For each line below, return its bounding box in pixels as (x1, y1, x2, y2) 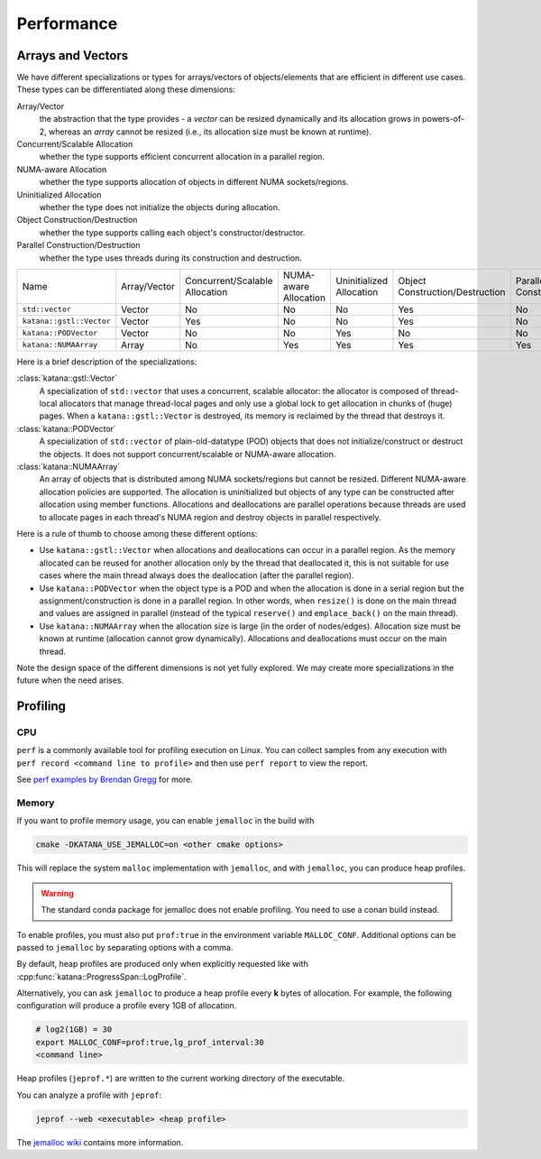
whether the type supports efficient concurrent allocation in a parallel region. (39, 152, 325, 162)
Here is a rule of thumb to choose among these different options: (16, 529, 258, 538)
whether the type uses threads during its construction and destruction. (39, 253, 302, 263)
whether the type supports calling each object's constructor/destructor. (39, 226, 306, 238)
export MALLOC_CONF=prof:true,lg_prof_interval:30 (35, 1037, 265, 1047)
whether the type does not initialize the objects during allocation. (39, 201, 280, 212)
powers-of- (422, 114, 464, 124)
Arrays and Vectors (16, 48, 129, 63)
